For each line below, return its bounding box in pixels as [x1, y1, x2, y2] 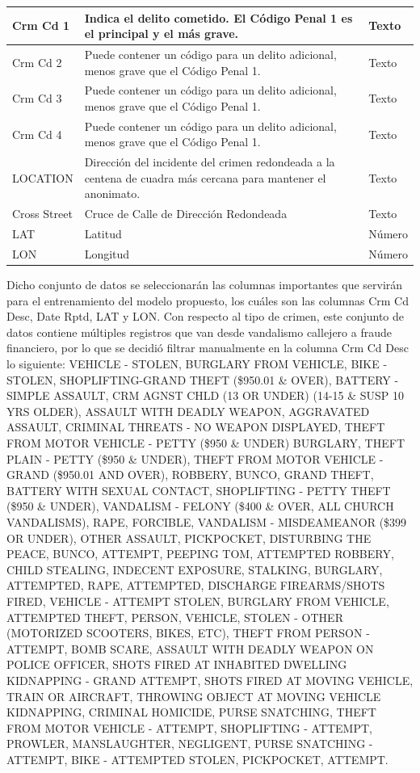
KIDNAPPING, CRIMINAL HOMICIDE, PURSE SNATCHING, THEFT [6, 704, 376, 720]
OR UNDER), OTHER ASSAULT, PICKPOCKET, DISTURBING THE [6, 529, 372, 546]
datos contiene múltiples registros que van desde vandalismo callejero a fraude [6, 323, 392, 340]
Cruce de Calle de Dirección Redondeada [84, 205, 288, 222]
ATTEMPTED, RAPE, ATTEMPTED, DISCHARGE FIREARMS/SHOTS [6, 577, 385, 594]
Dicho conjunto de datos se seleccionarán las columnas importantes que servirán [6, 276, 403, 293]
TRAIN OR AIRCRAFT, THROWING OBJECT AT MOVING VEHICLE [6, 687, 381, 704]
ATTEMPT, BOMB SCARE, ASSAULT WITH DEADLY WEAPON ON [6, 640, 374, 657]
